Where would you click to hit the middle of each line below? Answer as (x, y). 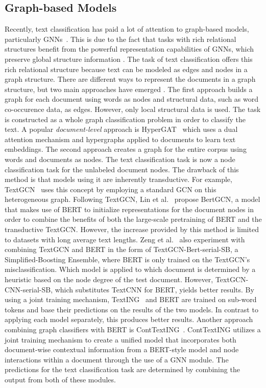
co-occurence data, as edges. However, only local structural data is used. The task (133, 109)
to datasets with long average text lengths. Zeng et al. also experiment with (125, 239)
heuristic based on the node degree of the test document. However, (109, 279)
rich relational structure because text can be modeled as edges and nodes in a (126, 69)
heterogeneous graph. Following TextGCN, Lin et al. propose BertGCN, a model (132, 199)
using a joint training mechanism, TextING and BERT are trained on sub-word (131, 299)
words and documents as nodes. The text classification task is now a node (120, 159)
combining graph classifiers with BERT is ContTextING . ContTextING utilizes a (133, 329)
